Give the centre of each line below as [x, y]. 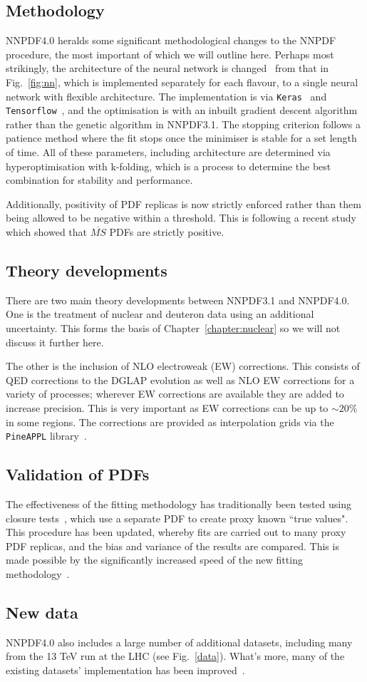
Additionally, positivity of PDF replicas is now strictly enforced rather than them [183, 203]
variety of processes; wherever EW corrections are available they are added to [175, 394]
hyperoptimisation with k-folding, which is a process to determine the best [169, 166]
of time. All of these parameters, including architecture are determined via [168, 152]
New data [42, 612]
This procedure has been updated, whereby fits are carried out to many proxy [176, 532]
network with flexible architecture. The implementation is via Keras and [166, 96]
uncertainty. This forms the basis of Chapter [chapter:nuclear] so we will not [173, 328]
